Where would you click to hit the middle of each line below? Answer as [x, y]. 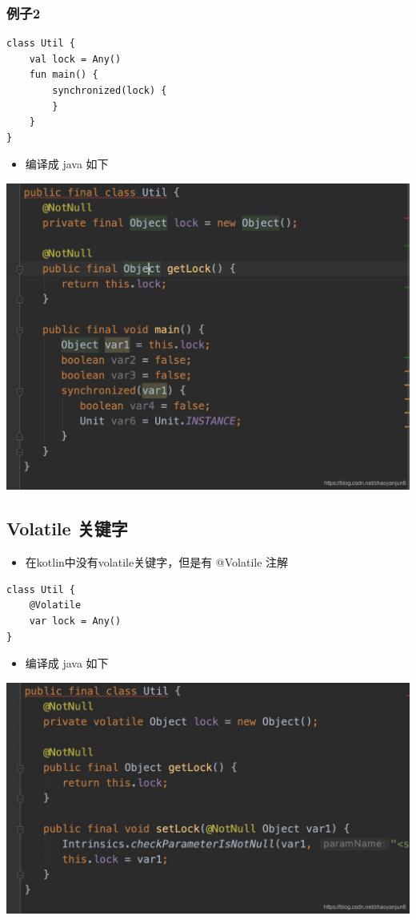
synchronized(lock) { [110, 91]
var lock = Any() [75, 621]
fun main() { [64, 75]
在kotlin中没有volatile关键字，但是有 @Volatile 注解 [157, 562]
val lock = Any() [75, 59]
